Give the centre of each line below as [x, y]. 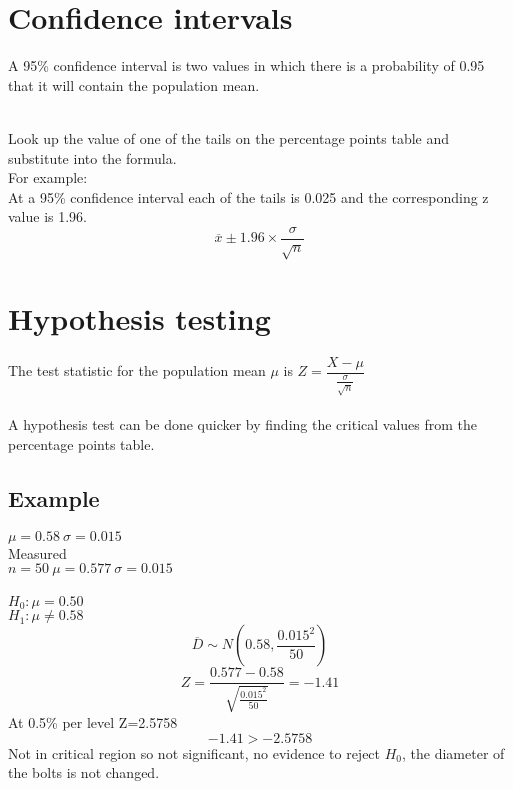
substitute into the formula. [92, 157]
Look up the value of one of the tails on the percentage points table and [228, 137]
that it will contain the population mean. [134, 84]
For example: [48, 177]
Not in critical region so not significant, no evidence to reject [194, 752]
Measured [37, 552]
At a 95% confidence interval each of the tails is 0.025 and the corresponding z [248, 196]
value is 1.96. [48, 216]
